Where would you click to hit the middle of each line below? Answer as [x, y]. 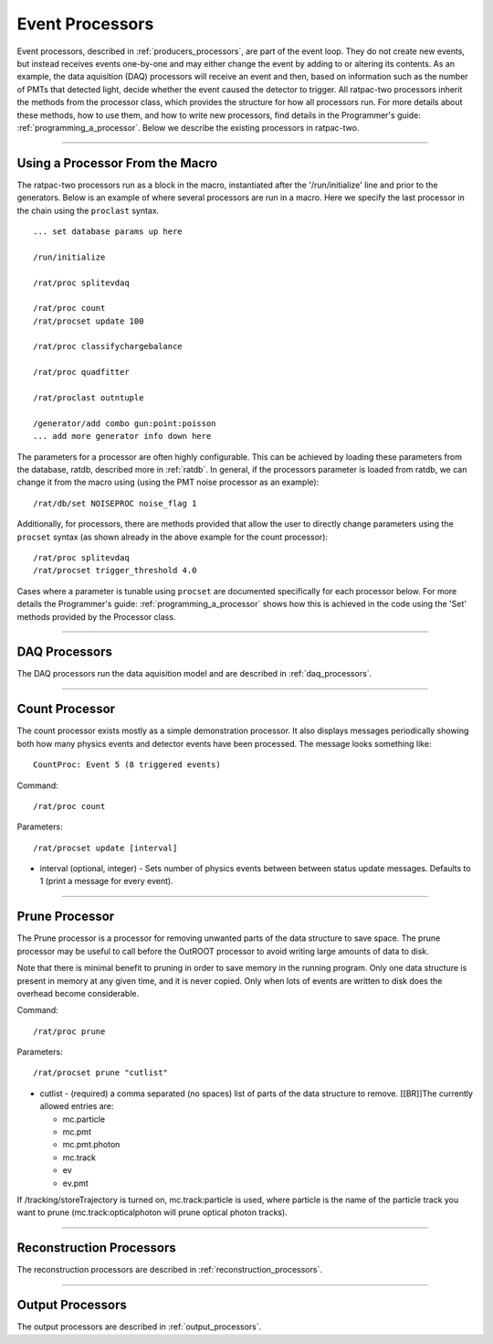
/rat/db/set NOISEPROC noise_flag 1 [115, 503]
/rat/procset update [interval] [105, 848]
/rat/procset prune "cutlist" [101, 1073]
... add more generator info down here [122, 436]
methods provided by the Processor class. [96, 616]
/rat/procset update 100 [89, 321]
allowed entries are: [77, 1106]
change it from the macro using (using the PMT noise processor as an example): [168, 482]
